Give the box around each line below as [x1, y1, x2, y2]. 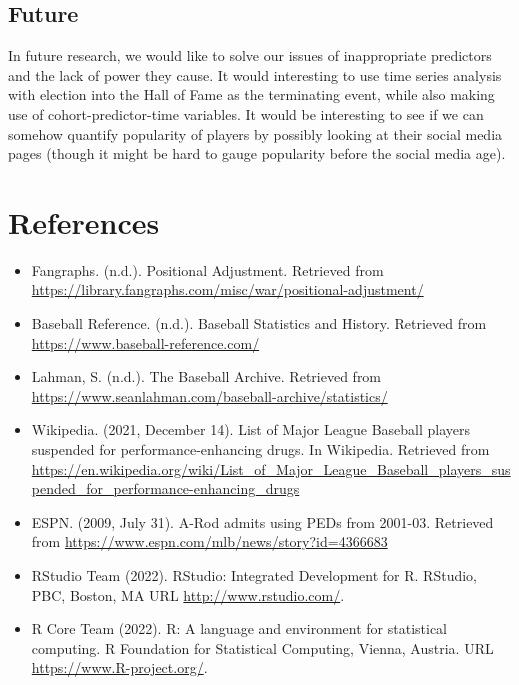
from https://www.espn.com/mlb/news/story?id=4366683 [31, 531, 388, 552]
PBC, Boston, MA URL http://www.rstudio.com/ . [31, 584, 345, 605]
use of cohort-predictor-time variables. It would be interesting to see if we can [8, 103, 484, 124]
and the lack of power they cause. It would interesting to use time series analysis [8, 64, 502, 85]
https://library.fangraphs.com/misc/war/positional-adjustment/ [31, 279, 424, 300]
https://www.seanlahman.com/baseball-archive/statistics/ [31, 385, 388, 406]
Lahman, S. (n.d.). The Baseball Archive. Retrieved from [31, 366, 382, 387]
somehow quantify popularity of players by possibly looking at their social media [8, 123, 503, 144]
